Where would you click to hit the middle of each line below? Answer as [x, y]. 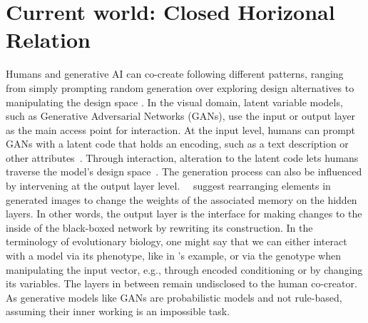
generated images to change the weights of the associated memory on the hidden [182, 199]
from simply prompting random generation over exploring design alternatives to [180, 87]
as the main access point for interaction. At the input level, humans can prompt [181, 129]
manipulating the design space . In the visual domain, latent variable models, [174, 102]
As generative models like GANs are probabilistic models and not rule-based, [174, 297]
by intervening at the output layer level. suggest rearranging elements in [168, 186]
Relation [48, 40]
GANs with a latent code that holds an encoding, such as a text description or [177, 144]
